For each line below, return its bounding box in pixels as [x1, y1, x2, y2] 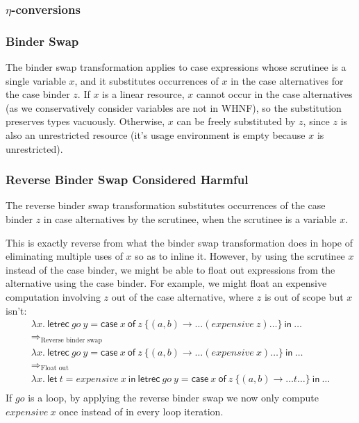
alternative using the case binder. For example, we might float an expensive [6, 276, 327, 290]
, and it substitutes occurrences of [74, 73, 219, 88]
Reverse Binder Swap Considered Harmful [6, 171, 249, 188]
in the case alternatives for [231, 73, 344, 88]
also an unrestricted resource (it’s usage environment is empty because [6, 128, 306, 142]
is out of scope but [264, 290, 344, 304]
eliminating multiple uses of [6, 249, 123, 263]
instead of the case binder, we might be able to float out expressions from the [6, 262, 335, 276]
